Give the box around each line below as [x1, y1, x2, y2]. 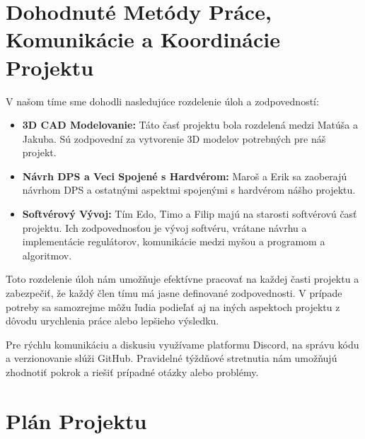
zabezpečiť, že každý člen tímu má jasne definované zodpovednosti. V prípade [6, 286, 342, 300]
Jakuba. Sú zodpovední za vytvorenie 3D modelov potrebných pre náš [22, 131, 326, 146]
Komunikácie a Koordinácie [6, 25, 280, 54]
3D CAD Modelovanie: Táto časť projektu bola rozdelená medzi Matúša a [22, 117, 358, 132]
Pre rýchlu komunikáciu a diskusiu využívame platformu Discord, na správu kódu [6, 336, 359, 351]
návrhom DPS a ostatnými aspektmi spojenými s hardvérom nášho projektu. [22, 182, 356, 197]
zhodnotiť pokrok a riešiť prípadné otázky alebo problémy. [6, 365, 259, 379]
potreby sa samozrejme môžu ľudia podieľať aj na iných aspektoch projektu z [6, 299, 340, 314]
